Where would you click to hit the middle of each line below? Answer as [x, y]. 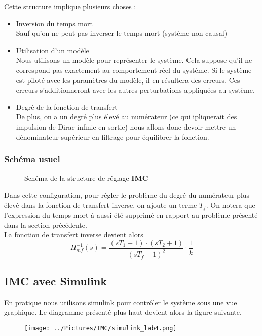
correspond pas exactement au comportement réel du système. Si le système [134, 70]
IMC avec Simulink [56, 281]
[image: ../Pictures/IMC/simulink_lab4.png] [101, 328]
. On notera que [231, 205]
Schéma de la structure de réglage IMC [86, 178]
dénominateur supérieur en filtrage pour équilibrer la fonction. [113, 136]
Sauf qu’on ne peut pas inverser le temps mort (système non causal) [122, 33]
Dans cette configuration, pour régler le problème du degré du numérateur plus [127, 195]
